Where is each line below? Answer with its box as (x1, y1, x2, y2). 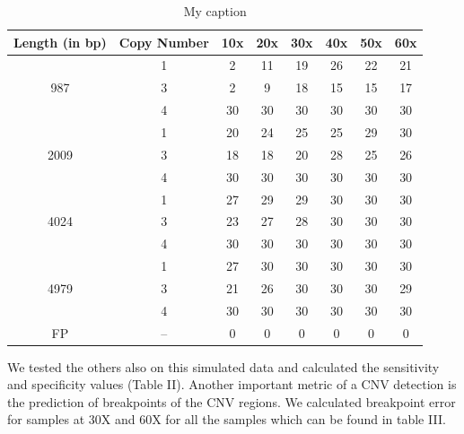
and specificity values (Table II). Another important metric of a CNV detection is (7, 375, 457, 394)
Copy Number (118, 32, 209, 51)
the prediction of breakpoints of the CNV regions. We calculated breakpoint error (7, 392, 456, 411)
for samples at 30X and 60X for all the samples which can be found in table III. (7, 410, 446, 429)
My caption (183, 2, 247, 20)
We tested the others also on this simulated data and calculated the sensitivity (7, 357, 440, 376)
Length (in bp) (13, 32, 107, 51)
